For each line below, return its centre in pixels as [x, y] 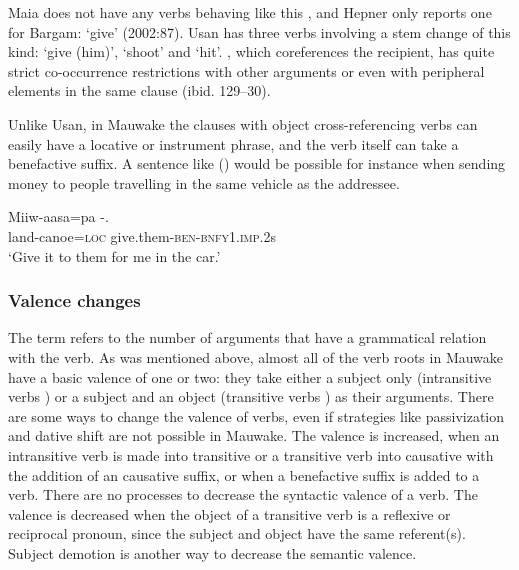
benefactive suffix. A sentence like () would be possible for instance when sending [257, 163]
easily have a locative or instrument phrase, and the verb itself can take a [233, 143]
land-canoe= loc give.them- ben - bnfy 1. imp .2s [142, 235]
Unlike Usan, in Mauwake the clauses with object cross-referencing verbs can [243, 123]
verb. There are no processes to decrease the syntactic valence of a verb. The [243, 494]
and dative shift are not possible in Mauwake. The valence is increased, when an [254, 435]
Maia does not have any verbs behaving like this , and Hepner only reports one [250, 12]
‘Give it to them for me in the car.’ [114, 255]
